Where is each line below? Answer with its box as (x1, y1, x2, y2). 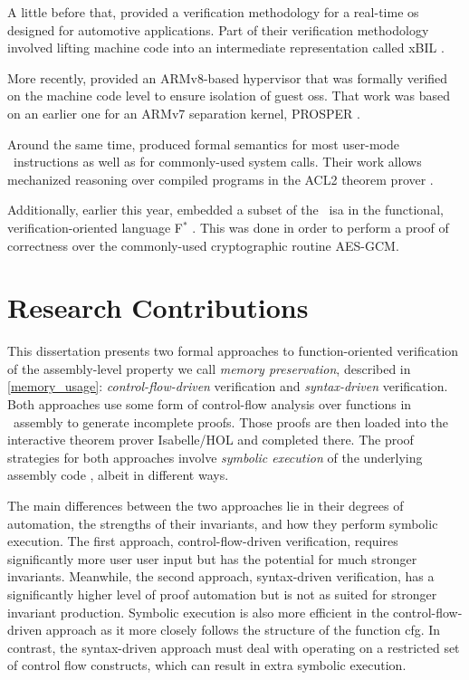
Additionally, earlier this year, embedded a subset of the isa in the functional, (7, 200, 444, 219)
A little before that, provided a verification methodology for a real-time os (7, 3, 419, 21)
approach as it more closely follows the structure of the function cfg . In (45, 620, 441, 639)
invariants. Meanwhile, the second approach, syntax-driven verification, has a (7, 567, 435, 586)
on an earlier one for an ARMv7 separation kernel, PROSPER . (7, 103, 360, 122)
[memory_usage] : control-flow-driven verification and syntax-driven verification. (7, 377, 448, 396)
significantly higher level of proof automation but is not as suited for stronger (7, 584, 437, 603)
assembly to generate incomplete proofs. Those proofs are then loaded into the (13, 412, 449, 431)
